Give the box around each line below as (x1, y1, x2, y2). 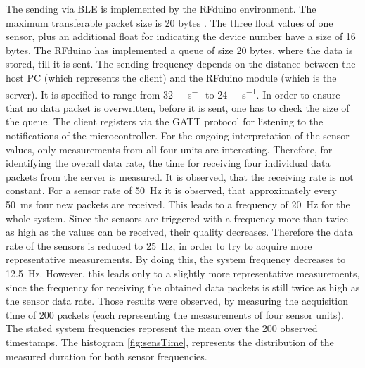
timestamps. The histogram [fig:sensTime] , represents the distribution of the (6, 334, 334, 349)
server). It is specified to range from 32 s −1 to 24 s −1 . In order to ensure (6, 84, 340, 101)
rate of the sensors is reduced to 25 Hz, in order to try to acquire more (6, 238, 312, 253)
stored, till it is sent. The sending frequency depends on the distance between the (6, 56, 356, 71)
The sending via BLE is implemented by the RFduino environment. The (6, 1, 316, 15)
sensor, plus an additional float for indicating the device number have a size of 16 (6, 29, 356, 44)
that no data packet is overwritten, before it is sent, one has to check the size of (6, 100, 350, 115)
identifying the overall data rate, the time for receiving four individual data (6, 156, 331, 170)
